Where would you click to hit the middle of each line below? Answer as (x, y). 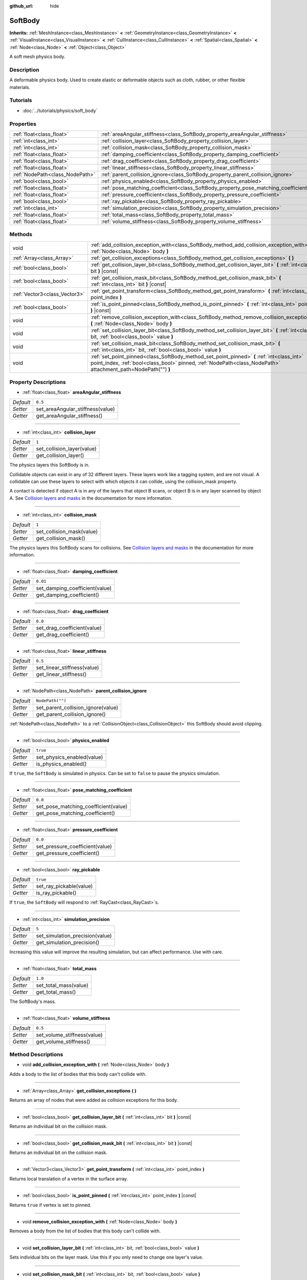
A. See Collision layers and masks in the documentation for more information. (91, 498)
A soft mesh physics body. (38, 57)
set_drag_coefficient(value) (69, 628)
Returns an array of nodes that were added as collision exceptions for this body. (94, 1100)
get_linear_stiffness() (61, 674)
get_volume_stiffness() (63, 1041)
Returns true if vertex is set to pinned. (50, 1205)
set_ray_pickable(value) (64, 886)
